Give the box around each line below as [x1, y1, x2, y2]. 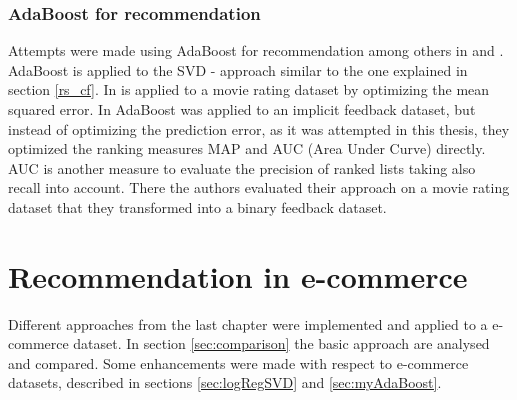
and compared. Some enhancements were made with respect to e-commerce [8, 352, 469, 373]
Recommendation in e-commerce [8, 255, 468, 296]
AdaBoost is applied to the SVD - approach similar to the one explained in [8, 59, 468, 80]
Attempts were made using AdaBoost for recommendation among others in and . [8, 40, 504, 61]
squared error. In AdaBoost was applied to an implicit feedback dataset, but [8, 99, 476, 119]
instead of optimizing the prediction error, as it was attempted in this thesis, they [8, 118, 510, 139]
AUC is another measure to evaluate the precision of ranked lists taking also [8, 157, 476, 178]
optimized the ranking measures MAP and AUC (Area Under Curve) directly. [8, 138, 486, 159]
